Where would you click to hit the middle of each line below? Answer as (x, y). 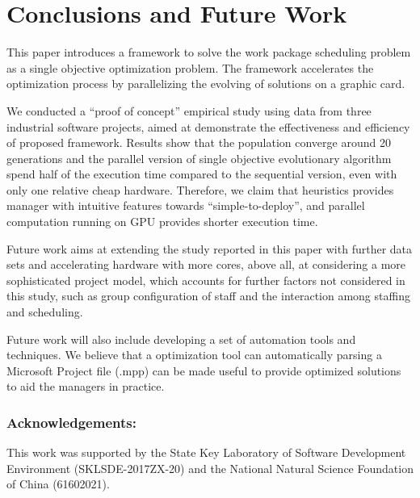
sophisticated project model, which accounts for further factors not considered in (206, 280)
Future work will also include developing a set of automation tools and (181, 339)
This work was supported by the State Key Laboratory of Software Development (206, 452)
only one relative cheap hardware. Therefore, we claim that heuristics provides (200, 189)
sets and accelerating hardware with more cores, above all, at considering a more (206, 264)
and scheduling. (45, 312)
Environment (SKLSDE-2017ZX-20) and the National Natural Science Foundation (210, 468)
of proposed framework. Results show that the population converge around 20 (199, 142)
